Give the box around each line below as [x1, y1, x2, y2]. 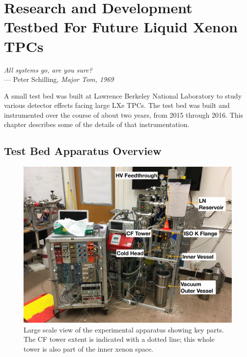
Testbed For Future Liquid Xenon [4, 17, 238, 37]
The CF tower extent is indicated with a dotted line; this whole [24, 334, 215, 344]
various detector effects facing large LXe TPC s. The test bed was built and [4, 100, 230, 110]
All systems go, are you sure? [4, 64, 92, 75]
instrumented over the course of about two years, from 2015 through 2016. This [4, 109, 244, 120]
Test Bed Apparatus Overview [4, 143, 162, 158]
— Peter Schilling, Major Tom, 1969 [4, 74, 114, 84]
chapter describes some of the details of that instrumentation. [4, 119, 190, 129]
